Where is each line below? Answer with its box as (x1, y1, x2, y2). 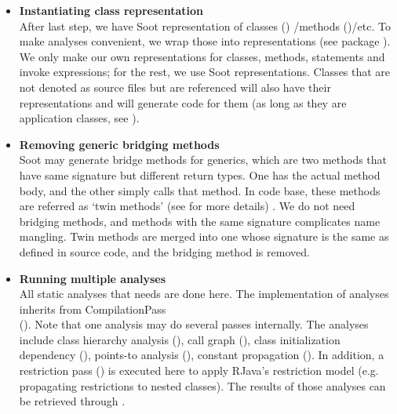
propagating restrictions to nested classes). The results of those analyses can (19, 377, 386, 394)
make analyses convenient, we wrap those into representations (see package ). (19, 33, 391, 49)
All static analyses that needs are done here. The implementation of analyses (19, 285, 389, 302)
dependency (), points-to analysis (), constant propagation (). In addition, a (19, 347, 384, 363)
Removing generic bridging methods (19, 136, 220, 152)
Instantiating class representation (19, 2, 203, 18)
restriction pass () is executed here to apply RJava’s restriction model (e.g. (19, 362, 379, 379)
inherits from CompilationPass (19, 300, 166, 317)
